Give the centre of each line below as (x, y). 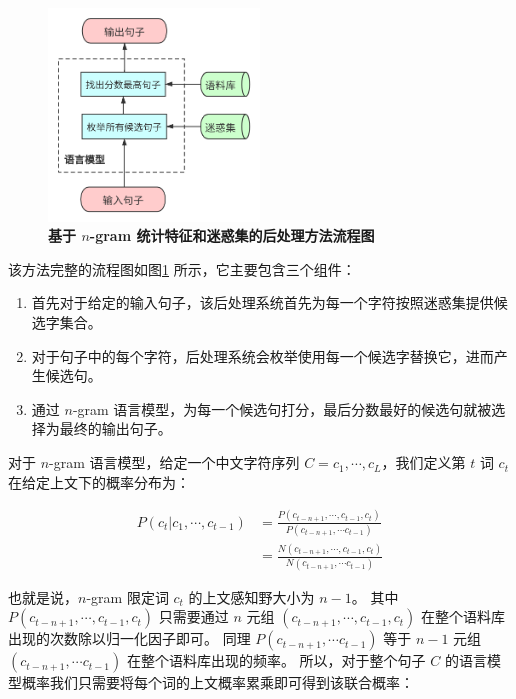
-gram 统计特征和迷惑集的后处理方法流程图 (232, 235)
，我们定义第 (423, 462)
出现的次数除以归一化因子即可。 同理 (129, 638)
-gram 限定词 (127, 596)
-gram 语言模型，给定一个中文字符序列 (174, 462)
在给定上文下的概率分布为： (99, 481)
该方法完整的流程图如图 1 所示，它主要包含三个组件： (182, 268)
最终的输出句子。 (115, 428)
